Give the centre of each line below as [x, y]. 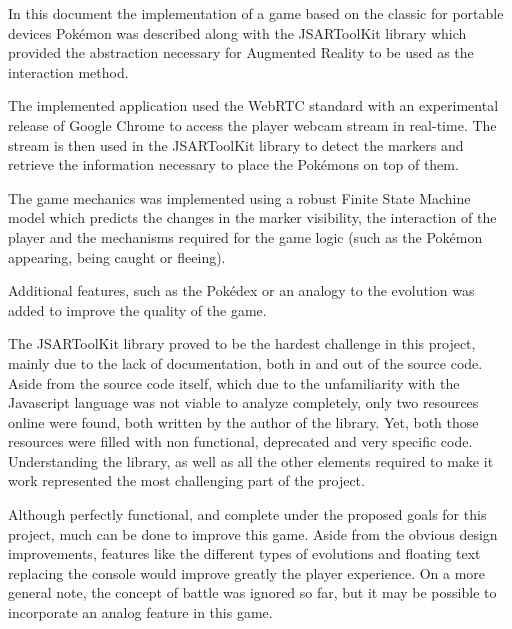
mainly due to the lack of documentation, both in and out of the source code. [245, 362]
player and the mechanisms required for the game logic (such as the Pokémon [245, 236]
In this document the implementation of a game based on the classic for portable [256, 13]
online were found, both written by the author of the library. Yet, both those [243, 421]
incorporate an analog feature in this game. [140, 612]
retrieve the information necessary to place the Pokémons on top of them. [233, 164]
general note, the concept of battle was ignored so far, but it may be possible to [252, 592]
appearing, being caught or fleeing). [117, 256]
